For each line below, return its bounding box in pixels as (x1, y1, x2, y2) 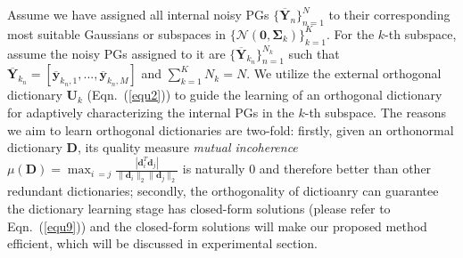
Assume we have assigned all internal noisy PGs (7, 5, 269, 23)
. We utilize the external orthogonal (246, 64, 442, 83)
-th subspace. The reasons (304, 102, 446, 121)
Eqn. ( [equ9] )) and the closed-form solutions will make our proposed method (7, 216, 427, 235)
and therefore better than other (259, 159, 432, 178)
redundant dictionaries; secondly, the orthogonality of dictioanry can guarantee (7, 181, 439, 200)
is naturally (182, 159, 245, 178)
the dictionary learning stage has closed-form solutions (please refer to (7, 198, 391, 217)
